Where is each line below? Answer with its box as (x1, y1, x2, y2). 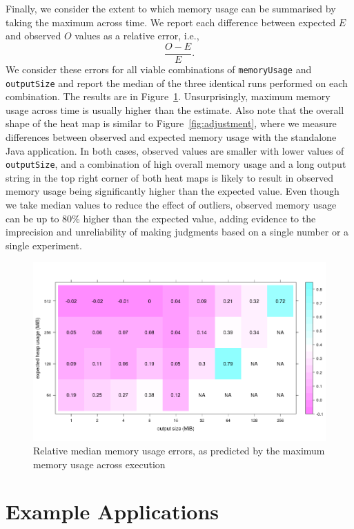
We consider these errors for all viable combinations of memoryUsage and (6, 61, 312, 76)
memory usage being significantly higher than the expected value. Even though (6, 184, 340, 198)
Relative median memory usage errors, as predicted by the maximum (33, 443, 325, 458)
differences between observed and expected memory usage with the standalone (6, 129, 337, 144)
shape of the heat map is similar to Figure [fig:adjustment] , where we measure (6, 116, 337, 131)
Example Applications (6, 497, 219, 526)
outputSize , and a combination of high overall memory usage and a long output (6, 157, 346, 171)
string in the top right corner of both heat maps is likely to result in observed (6, 170, 334, 184)
